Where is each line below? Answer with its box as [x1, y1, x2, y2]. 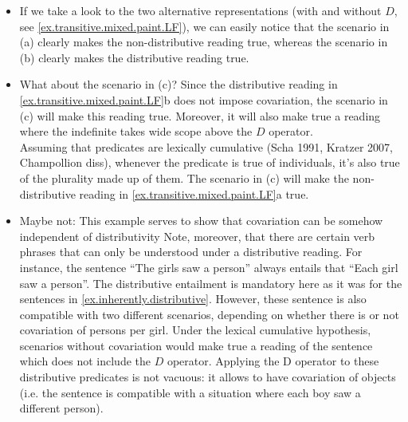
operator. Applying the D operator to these [167, 353, 379, 369]
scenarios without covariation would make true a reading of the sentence [19, 337, 373, 353]
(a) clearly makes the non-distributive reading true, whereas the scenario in [19, 34, 388, 50]
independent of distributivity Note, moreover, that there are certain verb [19, 227, 375, 244]
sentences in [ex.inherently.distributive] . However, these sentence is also [19, 290, 367, 307]
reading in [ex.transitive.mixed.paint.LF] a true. [79, 185, 309, 202]
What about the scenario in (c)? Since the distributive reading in [19, 76, 338, 93]
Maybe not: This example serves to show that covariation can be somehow [19, 212, 383, 229]
